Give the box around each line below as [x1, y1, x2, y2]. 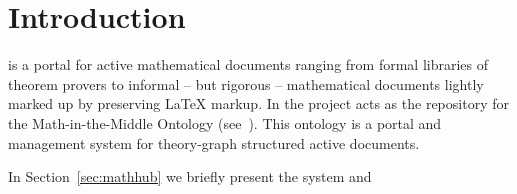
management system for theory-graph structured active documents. [8, 132, 420, 153]
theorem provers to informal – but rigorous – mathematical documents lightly [8, 73, 484, 94]
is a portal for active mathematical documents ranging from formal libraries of [8, 54, 489, 75]
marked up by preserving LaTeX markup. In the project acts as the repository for [8, 93, 509, 114]
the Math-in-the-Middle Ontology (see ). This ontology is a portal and [8, 112, 442, 133]
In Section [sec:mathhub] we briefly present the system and [8, 166, 372, 187]
